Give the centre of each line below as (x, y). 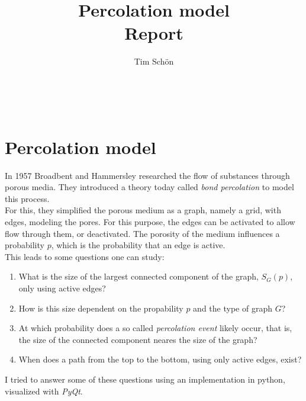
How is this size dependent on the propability (101, 308)
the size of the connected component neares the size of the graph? (138, 339)
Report (154, 33)
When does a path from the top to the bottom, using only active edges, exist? (160, 359)
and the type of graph (233, 308)
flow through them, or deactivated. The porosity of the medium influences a (142, 233)
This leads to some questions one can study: (85, 256)
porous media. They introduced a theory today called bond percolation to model (149, 187)
